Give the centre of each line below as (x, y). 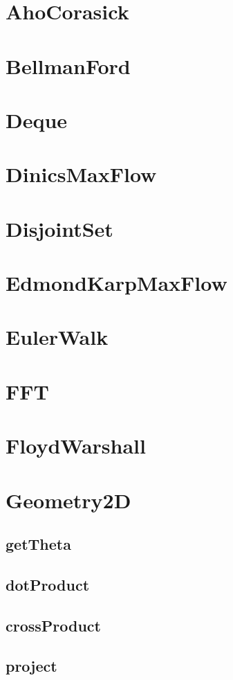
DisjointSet (59, 228)
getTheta (38, 544)
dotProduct (48, 584)
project (31, 666)
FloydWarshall (76, 446)
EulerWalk (57, 337)
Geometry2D (68, 500)
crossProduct (53, 625)
